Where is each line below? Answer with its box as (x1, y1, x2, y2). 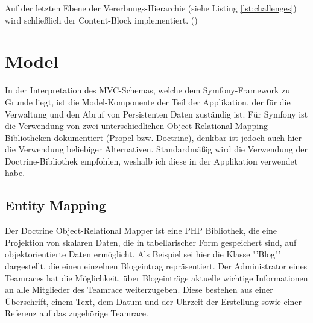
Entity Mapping (5, 196, 106, 215)
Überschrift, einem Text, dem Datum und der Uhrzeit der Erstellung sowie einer (5, 295, 302, 307)
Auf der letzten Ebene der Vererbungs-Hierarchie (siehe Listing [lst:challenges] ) (5, 2, 297, 14)
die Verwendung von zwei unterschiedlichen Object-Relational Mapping (5, 119, 268, 132)
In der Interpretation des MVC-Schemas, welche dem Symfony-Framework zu (5, 84, 291, 96)
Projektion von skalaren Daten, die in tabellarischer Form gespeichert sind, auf (5, 236, 297, 248)
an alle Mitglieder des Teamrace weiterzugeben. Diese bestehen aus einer (5, 283, 273, 296)
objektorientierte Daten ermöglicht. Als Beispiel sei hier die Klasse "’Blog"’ (5, 248, 281, 260)
